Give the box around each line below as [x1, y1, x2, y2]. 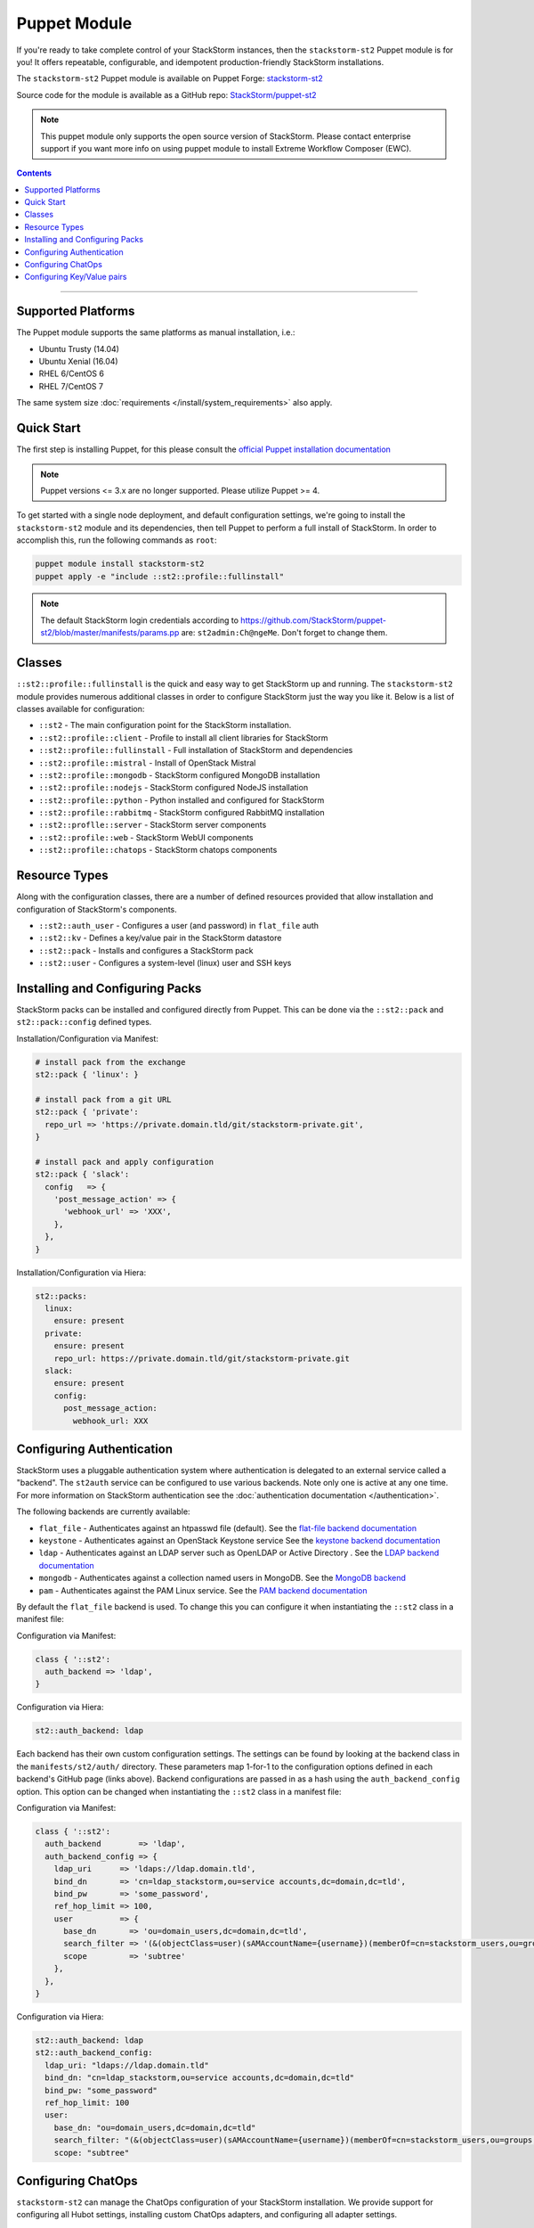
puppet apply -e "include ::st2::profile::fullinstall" [35, 571, 285, 581]
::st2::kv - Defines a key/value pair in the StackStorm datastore [38, 932, 282, 944]
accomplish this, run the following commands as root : [16, 535, 217, 545]
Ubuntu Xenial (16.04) [38, 356, 119, 367]
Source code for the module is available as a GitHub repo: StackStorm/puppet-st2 [16, 89, 317, 100]
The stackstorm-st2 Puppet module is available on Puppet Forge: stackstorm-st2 [16, 73, 324, 84]
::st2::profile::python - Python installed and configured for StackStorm [38, 794, 325, 806]
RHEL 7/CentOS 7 [38, 381, 104, 391]
